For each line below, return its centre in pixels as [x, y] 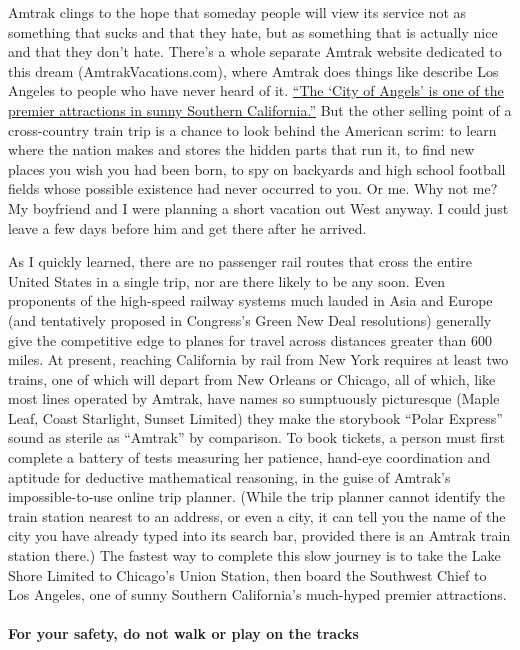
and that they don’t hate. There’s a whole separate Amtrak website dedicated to [255, 51]
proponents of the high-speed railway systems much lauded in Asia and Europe [250, 300]
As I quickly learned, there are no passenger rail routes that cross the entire [240, 261]
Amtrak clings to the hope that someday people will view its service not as [237, 12]
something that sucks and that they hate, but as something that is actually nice [253, 31]
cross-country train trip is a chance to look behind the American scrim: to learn [252, 129]
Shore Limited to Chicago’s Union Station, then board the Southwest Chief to [247, 574]
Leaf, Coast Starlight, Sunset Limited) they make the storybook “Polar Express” [255, 417]
